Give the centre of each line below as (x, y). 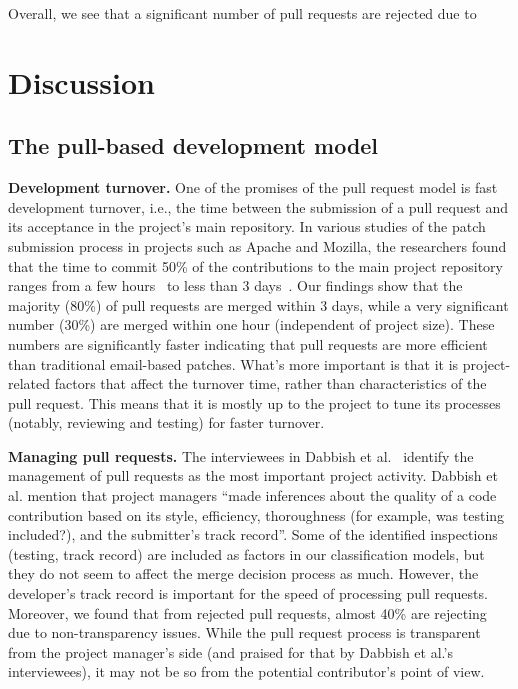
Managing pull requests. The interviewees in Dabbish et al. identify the (241, 455)
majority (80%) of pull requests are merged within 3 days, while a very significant (258, 304)
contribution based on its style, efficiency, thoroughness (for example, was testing (256, 514)
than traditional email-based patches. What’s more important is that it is (233, 363)
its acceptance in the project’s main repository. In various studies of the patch (247, 226)
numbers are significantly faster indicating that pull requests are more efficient (248, 343)
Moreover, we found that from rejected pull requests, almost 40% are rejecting (247, 612)
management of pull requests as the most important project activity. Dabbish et (253, 475)
